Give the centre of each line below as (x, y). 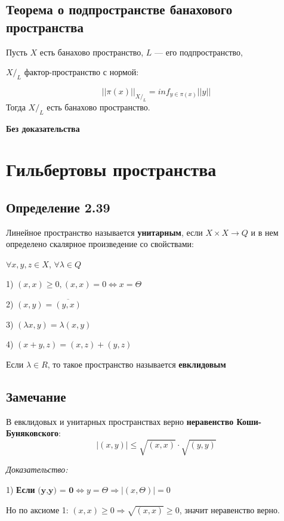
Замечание (36, 396)
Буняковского (32, 433)
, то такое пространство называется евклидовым (137, 364)
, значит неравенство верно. (229, 509)
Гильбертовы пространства (111, 169)
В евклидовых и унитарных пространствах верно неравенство (120, 421)
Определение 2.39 (58, 207)
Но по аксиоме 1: (37, 509)
